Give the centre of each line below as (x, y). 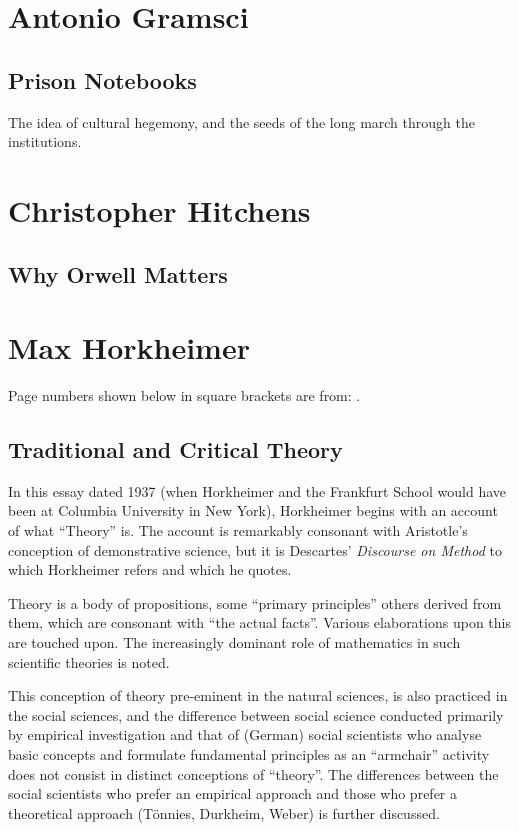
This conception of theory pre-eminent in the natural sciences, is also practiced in (258, 695)
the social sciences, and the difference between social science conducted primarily (256, 714)
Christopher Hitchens (159, 209)
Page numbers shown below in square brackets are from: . (184, 395)
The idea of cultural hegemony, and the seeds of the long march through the (241, 121)
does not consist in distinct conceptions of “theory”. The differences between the (253, 773)
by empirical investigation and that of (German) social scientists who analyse (245, 734)
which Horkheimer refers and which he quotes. (150, 569)
